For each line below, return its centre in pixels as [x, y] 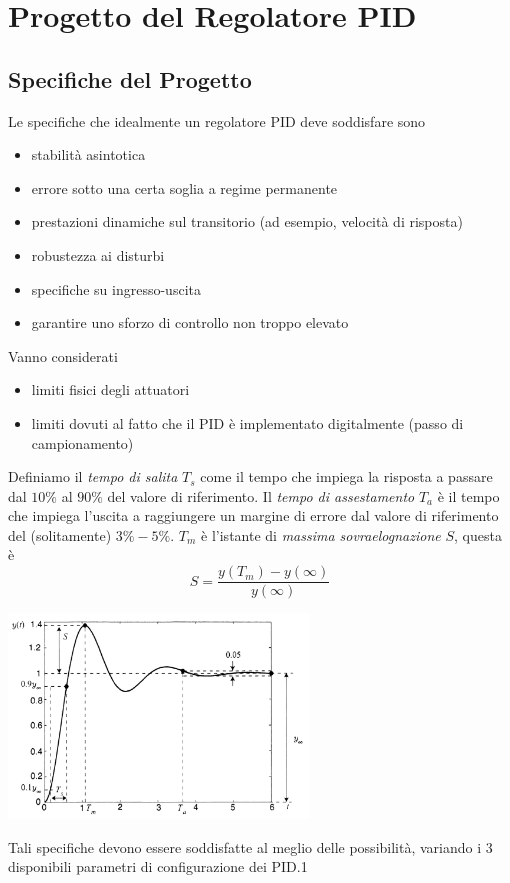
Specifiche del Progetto [130, 78]
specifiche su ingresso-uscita [116, 288]
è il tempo [468, 495]
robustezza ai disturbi [98, 254]
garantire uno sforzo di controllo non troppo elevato [190, 322]
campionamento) [82, 442]
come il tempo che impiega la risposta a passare [346, 476]
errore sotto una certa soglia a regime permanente [184, 187]
